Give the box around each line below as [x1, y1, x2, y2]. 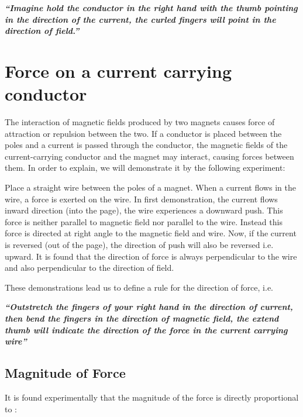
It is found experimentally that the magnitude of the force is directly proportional [5, 391, 299, 403]
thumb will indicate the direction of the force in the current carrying [5, 323, 288, 336]
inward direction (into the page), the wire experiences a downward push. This [5, 204, 283, 216]
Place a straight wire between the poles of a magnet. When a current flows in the [5, 181, 296, 194]
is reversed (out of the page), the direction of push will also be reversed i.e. [5, 239, 274, 251]
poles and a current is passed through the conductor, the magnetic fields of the [5, 139, 288, 151]
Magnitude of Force [5, 364, 126, 382]
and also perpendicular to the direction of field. [5, 261, 174, 274]
